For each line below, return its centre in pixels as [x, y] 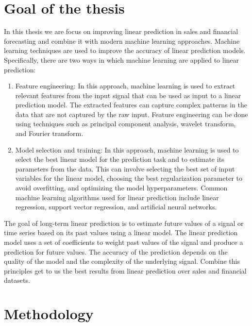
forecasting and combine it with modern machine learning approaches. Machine [122, 41]
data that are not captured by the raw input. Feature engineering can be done [132, 114]
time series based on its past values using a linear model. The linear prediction [121, 232]
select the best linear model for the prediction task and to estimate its [120, 159]
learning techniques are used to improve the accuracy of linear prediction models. [125, 50]
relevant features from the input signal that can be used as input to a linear [128, 95]
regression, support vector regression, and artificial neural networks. [116, 207]
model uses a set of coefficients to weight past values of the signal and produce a [124, 242]
